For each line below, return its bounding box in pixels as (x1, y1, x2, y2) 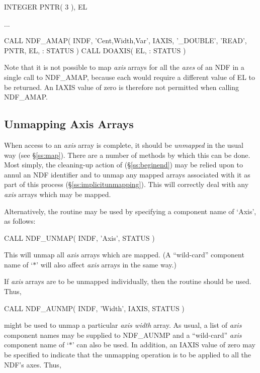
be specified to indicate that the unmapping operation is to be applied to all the (4, 349, 251, 360)
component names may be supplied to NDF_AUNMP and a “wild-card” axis (4, 329, 242, 340)
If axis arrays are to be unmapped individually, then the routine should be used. (4, 276, 251, 287)
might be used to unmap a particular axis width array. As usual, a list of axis (4, 320, 242, 330)
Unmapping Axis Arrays (4, 116, 134, 132)
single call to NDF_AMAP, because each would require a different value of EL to (4, 71, 255, 82)
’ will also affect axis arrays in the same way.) (36, 259, 177, 269)
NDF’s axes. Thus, (4, 359, 61, 369)
